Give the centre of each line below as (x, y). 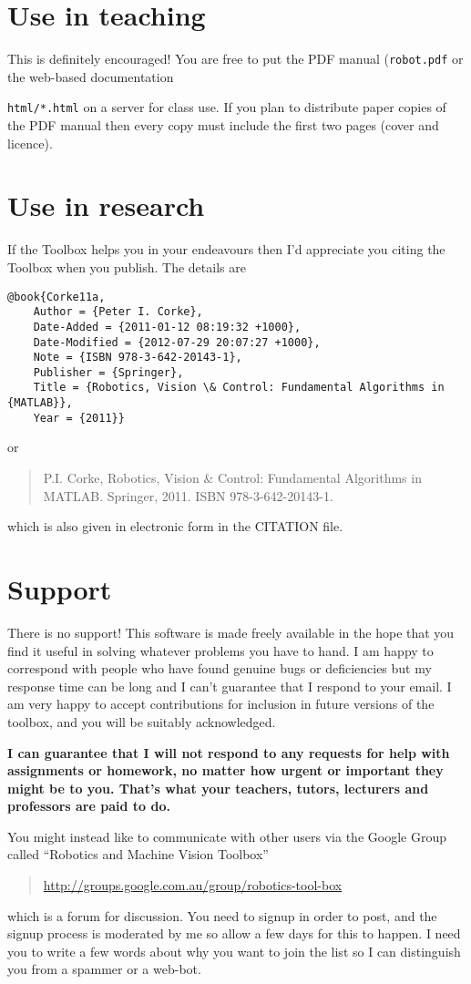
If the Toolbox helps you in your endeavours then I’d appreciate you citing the (226, 249)
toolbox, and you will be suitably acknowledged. (142, 721)
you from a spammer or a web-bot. (104, 969)
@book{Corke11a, (56, 297)
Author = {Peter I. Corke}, (118, 312)
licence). (30, 143)
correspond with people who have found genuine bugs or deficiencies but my (220, 668)
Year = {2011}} (79, 418)
